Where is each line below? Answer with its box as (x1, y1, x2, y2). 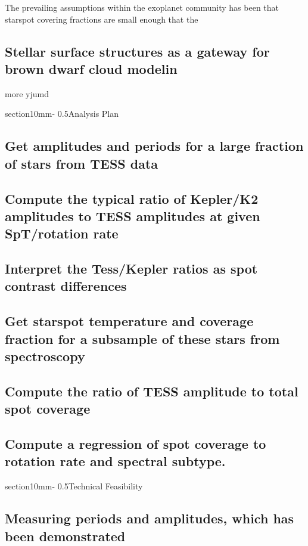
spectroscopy (5, 347, 85, 365)
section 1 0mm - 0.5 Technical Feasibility (5, 480, 143, 492)
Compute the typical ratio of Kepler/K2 (5, 189, 259, 207)
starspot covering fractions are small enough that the (5, 13, 198, 25)
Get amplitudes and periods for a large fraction (5, 136, 304, 155)
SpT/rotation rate (5, 224, 119, 243)
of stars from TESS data (5, 154, 158, 172)
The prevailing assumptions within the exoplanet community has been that (5, 1, 279, 13)
